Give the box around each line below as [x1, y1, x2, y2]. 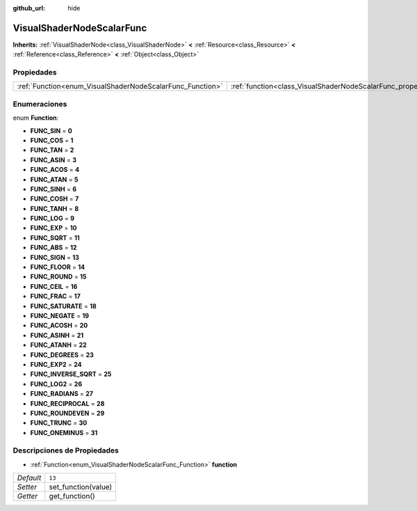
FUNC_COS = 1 [30, 136, 74, 144]
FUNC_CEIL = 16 [30, 282, 78, 290]
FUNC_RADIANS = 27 [30, 390, 94, 398]
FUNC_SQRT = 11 [30, 233, 80, 242]
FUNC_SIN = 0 [30, 126, 72, 135]
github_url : [13, 4, 45, 12]
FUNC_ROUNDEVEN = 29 [30, 409, 105, 417]
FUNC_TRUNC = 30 [30, 418, 88, 427]
